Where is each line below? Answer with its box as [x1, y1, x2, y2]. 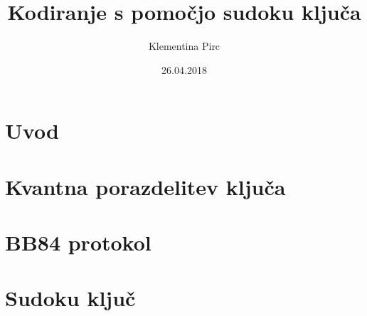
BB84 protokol [5, 228, 151, 257]
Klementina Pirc [148, 38, 220, 53]
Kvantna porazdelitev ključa [5, 172, 286, 201]
